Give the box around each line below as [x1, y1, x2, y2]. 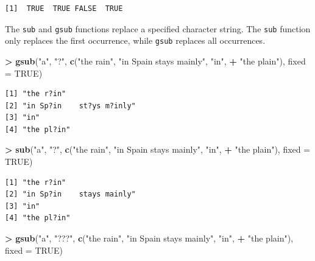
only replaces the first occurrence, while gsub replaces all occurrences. [5, 34, 266, 47]
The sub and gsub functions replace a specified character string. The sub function [5, 22, 311, 35]
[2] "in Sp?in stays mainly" [5, 190, 136, 199]
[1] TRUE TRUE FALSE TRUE [5, 4, 123, 13]
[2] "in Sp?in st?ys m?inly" [5, 101, 136, 110]
